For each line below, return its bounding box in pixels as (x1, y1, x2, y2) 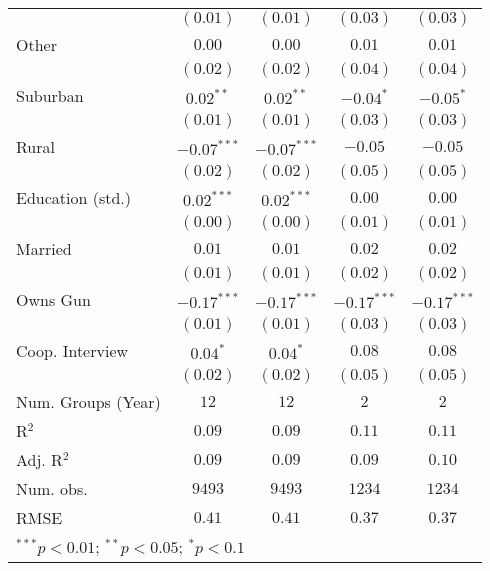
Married (16, 237, 72, 260)
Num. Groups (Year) (16, 390, 161, 413)
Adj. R (16, 448, 63, 471)
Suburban (16, 84, 84, 107)
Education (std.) (16, 186, 132, 209)
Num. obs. (16, 477, 88, 500)
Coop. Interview (16, 339, 129, 362)
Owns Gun (16, 288, 91, 311)
